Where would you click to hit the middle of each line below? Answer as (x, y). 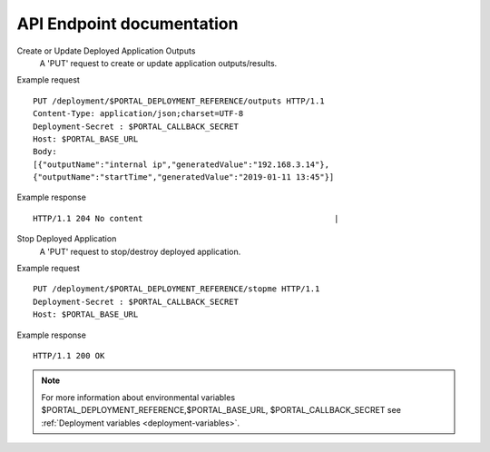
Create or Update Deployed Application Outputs (106, 51)
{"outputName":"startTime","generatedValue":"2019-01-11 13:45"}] (184, 177)
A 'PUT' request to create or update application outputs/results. (158, 63)
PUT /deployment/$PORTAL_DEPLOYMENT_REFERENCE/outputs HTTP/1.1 (179, 101)
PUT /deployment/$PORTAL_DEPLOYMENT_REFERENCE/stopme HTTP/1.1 (176, 289)
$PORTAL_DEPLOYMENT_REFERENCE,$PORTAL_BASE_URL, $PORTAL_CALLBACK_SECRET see (221, 410)
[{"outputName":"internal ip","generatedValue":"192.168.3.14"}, (181, 164)
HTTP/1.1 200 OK (69, 355)
